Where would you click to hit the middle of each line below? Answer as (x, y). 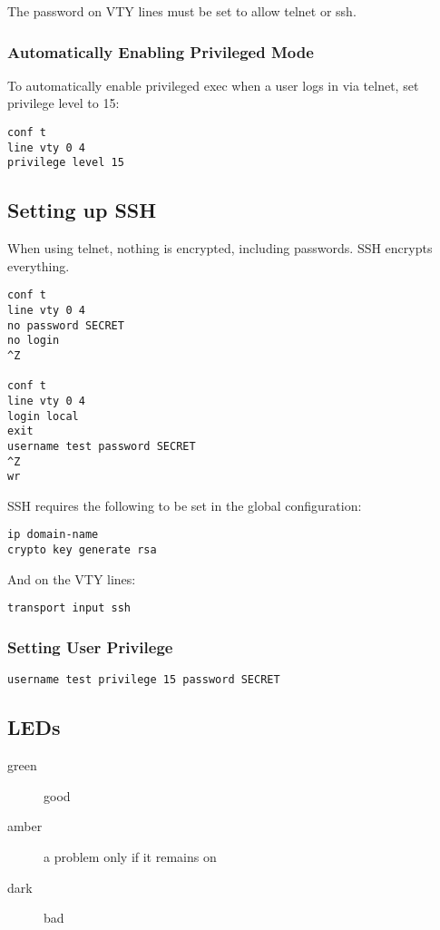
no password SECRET (66, 325)
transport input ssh (69, 608)
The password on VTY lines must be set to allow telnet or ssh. (182, 11)
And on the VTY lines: (72, 578)
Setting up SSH (82, 210)
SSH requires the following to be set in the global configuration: (185, 505)
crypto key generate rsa (82, 550)
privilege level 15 (66, 163)
